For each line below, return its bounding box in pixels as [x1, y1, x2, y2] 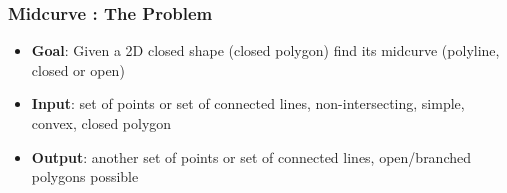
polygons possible [31, 166, 139, 187]
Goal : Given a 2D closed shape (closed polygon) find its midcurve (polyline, [31, 40, 500, 61]
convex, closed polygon [31, 113, 172, 133]
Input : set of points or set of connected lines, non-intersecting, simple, [31, 93, 465, 114]
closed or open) [31, 59, 125, 80]
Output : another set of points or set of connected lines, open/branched [31, 146, 472, 167]
